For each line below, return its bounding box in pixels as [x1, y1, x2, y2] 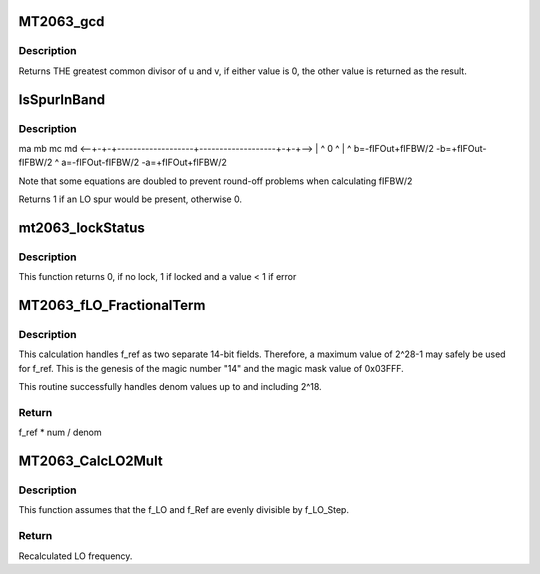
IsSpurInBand [18, 91, 105, 108]
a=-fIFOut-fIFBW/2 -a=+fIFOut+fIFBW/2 [61, 156, 227, 169]
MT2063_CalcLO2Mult [18, 453, 164, 470]
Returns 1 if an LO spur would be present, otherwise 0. [18, 193, 242, 205]
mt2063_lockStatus [18, 219, 145, 236]
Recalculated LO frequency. [18, 550, 133, 562]
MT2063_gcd [18, 13, 105, 30]
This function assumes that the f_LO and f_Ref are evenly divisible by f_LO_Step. [18, 504, 350, 516]
